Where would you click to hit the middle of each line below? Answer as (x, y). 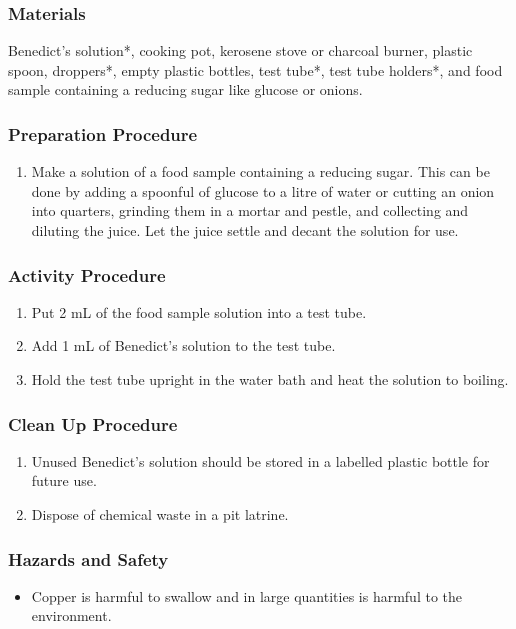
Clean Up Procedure (93, 423)
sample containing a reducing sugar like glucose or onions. (185, 89)
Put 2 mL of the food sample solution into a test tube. (199, 311)
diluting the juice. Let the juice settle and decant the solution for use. (245, 230)
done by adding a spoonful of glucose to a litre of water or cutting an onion (263, 190)
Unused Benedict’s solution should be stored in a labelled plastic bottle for (260, 460)
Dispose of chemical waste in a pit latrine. (160, 514)
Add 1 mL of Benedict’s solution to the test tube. (183, 345)
